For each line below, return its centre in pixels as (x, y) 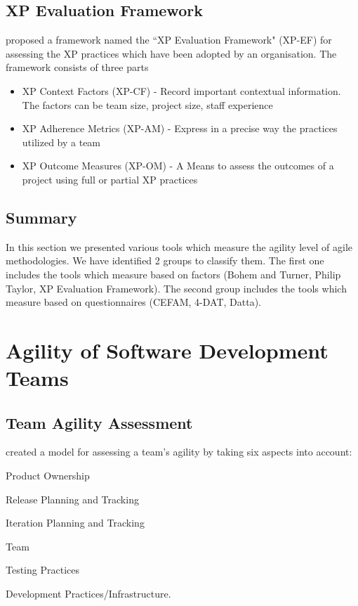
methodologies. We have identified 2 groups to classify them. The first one (165, 260)
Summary (41, 217)
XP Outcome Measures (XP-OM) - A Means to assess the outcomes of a (178, 166)
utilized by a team (61, 142)
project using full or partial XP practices (110, 179)
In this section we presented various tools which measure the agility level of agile (179, 246)
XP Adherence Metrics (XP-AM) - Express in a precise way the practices (180, 128)
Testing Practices (42, 570)
